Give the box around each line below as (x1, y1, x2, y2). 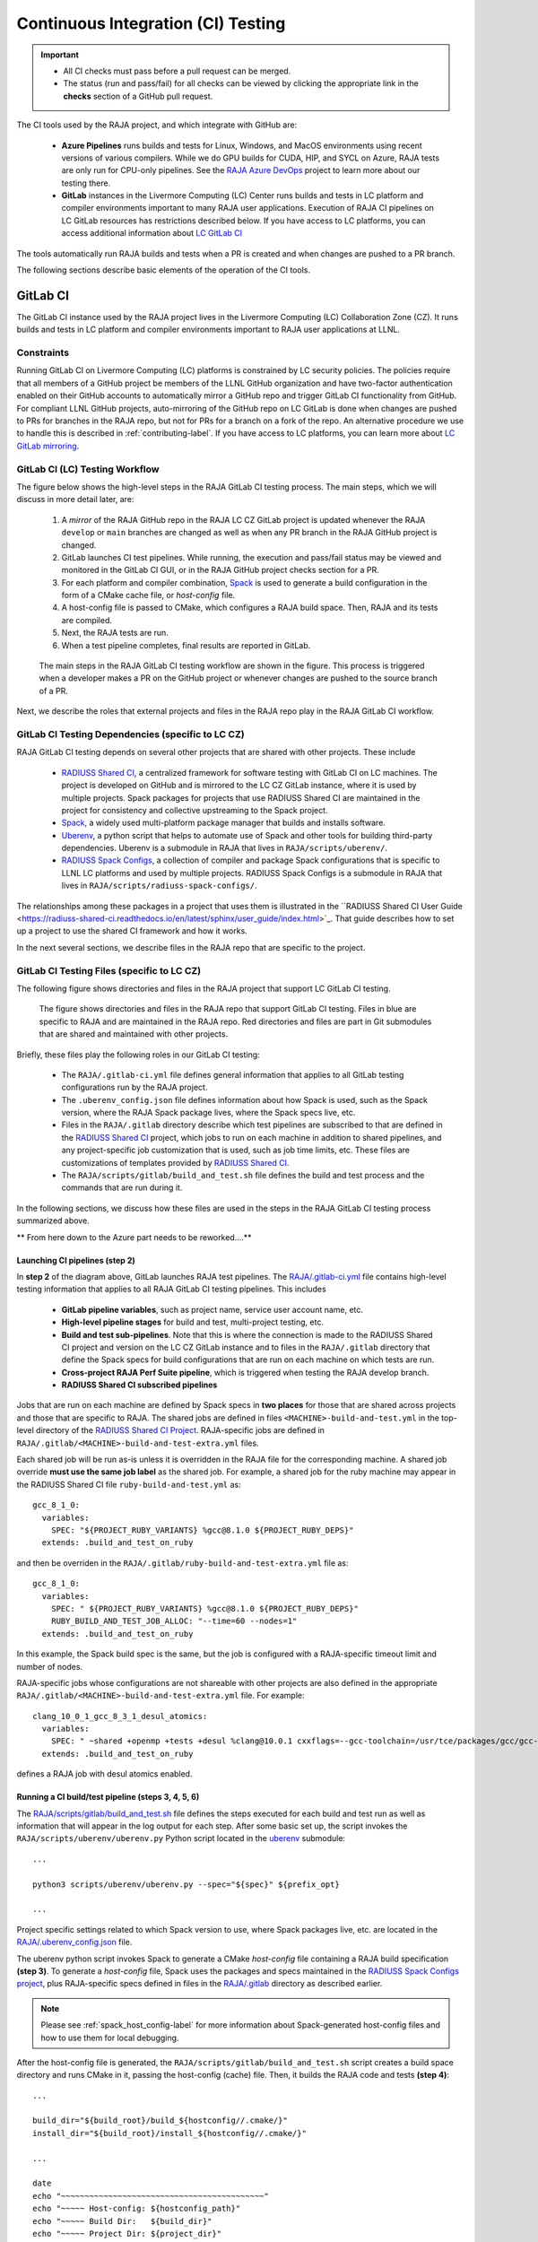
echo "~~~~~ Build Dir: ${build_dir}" (32, 2216, 213, 2226)
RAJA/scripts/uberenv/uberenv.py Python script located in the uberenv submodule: (16, 1833, 345, 1844)
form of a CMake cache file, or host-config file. (61, 590, 236, 601)
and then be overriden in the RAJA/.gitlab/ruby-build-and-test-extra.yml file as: (16, 1557, 349, 1569)
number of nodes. (16, 1661, 83, 1672)
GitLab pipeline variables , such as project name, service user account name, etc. (61, 1304, 363, 1315)
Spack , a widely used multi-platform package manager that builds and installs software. (61, 817, 386, 829)
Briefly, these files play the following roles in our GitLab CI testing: (16, 1049, 260, 1060)
